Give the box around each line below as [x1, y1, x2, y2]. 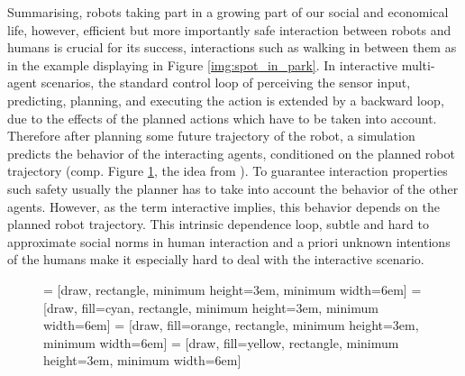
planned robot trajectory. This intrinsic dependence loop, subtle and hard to [7, 215, 429, 234]
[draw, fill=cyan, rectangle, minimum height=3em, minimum [43, 298, 378, 316]
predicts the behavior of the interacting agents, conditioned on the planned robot [7, 143, 455, 162]
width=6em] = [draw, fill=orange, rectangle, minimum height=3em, [43, 316, 419, 335]
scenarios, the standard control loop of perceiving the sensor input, [41, 73, 411, 92]
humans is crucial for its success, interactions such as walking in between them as [7, 38, 457, 57]
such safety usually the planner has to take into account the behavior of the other [7, 179, 459, 197]
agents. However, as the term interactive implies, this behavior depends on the [7, 197, 441, 216]
